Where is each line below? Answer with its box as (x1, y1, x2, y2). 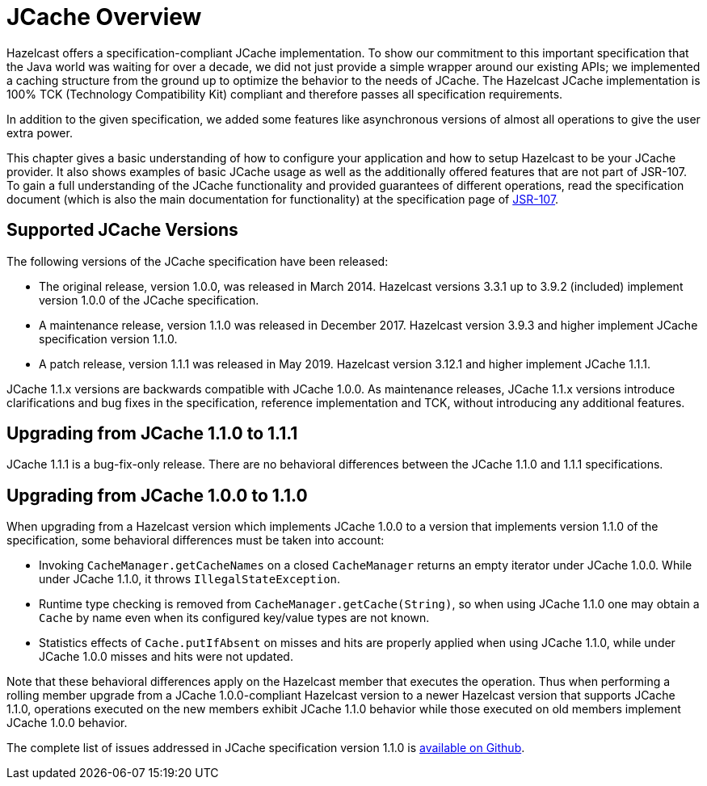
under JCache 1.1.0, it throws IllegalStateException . (39, 572, 341, 586)
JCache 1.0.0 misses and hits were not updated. (39, 649, 293, 664)
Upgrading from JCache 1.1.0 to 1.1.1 (6, 423, 298, 444)
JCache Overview (6, 3, 202, 31)
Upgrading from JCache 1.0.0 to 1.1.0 (6, 485, 308, 506)
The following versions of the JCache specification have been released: (6, 254, 389, 268)
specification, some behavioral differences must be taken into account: (6, 533, 385, 548)
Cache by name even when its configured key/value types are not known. (39, 611, 430, 625)
